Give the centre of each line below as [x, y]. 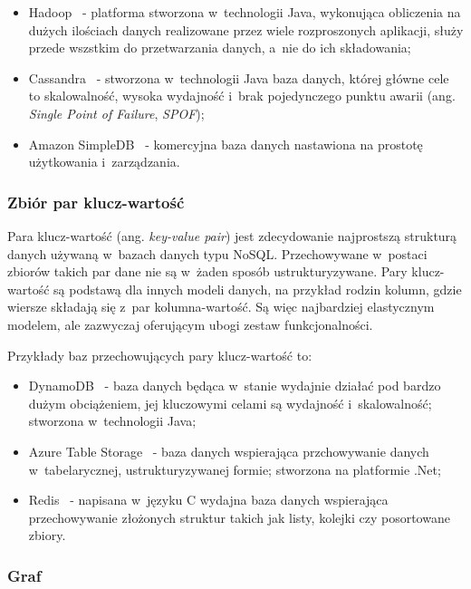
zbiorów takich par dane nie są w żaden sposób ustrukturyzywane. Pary [207, 271]
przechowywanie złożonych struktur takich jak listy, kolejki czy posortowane [239, 517]
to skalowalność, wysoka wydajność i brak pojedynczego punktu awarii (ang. [242, 96]
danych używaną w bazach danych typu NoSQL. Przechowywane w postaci [217, 253]
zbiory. [47, 535]
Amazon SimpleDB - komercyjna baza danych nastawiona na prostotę [226, 144]
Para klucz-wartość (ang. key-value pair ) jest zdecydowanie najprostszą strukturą [232, 235]
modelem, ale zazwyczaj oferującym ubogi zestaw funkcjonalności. [190, 324]
